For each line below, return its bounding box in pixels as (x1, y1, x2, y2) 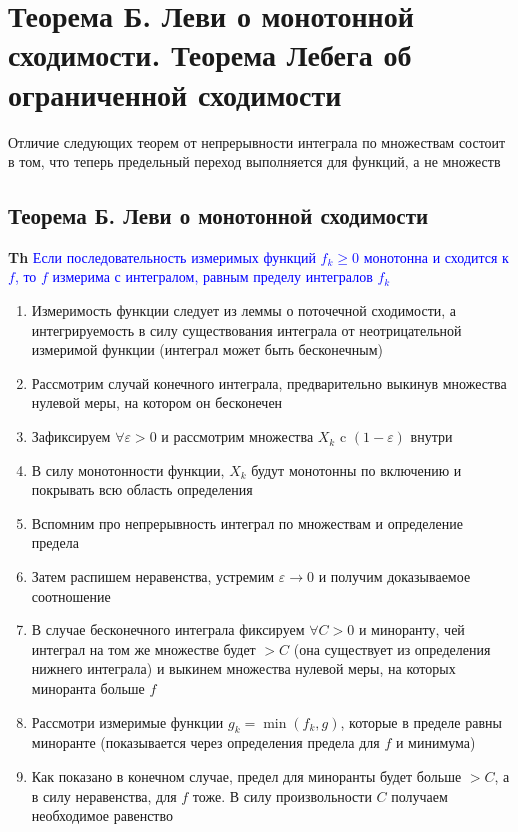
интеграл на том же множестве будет (31, 638, 256, 659)
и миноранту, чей (358, 619, 465, 640)
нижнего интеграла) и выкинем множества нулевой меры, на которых (31, 658, 456, 679)
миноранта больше (31, 677, 145, 698)
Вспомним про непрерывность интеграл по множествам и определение (31, 512, 463, 533)
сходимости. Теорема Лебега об (8, 34, 412, 75)
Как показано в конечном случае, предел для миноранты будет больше (31, 765, 462, 786)
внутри (410, 426, 453, 447)
